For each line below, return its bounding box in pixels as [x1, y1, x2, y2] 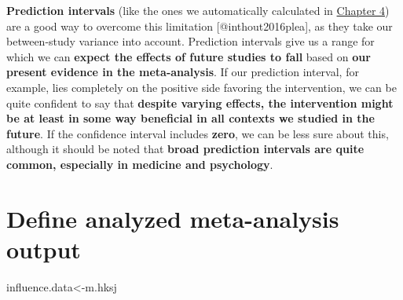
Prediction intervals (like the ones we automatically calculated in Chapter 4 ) [6, 2, 390, 18]
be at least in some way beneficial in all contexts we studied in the [6, 110, 375, 126]
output [6, 232, 81, 265]
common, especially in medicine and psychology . [6, 155, 273, 172]
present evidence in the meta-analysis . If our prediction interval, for [6, 64, 359, 80]
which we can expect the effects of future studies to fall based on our [6, 48, 371, 64]
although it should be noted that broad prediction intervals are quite [6, 141, 365, 157]
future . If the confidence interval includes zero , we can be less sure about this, [6, 125, 389, 141]
